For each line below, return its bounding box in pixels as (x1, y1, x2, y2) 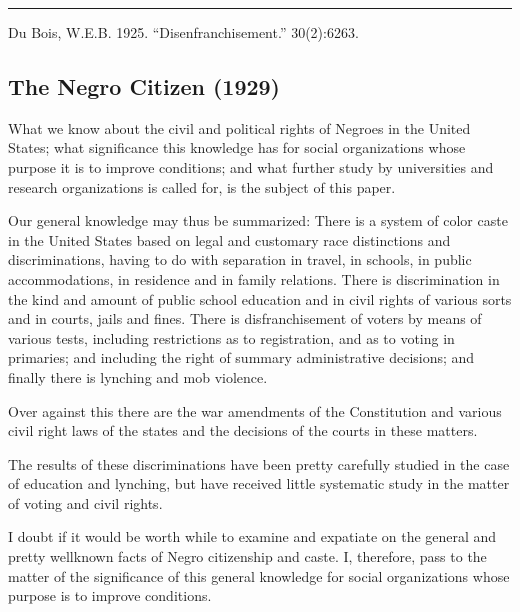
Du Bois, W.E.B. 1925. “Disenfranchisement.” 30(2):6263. (8, 22, 359, 42)
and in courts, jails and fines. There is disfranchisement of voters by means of (8, 308, 482, 329)
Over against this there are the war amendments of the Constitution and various (8, 400, 502, 421)
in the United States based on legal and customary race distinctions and (8, 229, 451, 250)
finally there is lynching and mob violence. (8, 366, 268, 387)
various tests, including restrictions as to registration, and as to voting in (8, 327, 455, 348)
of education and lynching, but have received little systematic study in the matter (8, 473, 510, 494)
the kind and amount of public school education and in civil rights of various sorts (8, 288, 512, 309)
